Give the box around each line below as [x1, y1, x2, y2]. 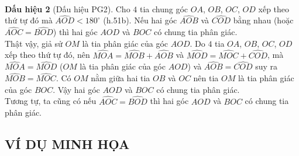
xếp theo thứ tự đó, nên [5, 48, 90, 61]
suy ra [255, 60, 278, 72]
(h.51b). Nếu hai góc [103, 14, 177, 26]
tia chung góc [139, 2, 188, 15]
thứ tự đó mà [5, 14, 53, 26]
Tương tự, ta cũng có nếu [5, 95, 97, 107]
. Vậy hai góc [53, 83, 100, 95]
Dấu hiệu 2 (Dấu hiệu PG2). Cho [5, 2, 130, 15]
